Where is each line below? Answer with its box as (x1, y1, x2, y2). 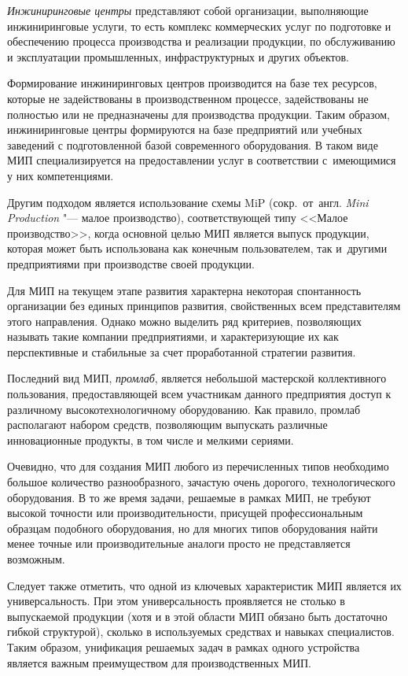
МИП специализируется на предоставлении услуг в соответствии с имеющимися (7, 152, 396, 168)
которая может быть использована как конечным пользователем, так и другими (7, 240, 388, 257)
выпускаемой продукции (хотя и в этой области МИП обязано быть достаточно (7, 608, 388, 624)
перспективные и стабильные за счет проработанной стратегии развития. (7, 343, 356, 360)
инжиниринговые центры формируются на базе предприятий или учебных (7, 121, 362, 138)
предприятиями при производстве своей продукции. (7, 255, 255, 272)
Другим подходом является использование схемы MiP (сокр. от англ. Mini (7, 194, 369, 210)
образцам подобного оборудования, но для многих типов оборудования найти (7, 519, 378, 536)
